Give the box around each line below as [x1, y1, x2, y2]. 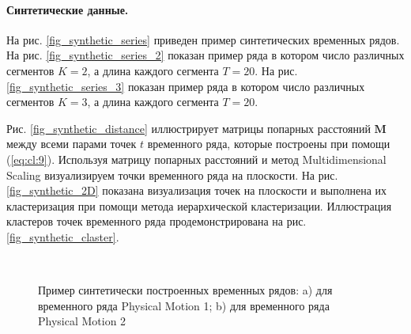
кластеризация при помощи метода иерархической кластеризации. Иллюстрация [6, 197, 392, 214]
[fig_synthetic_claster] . [6, 228, 119, 245]
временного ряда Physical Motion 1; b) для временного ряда [38, 297, 330, 313]
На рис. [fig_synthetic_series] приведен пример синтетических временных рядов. [6, 31, 400, 47]
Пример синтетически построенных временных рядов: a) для [38, 282, 333, 298]
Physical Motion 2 [38, 313, 126, 329]
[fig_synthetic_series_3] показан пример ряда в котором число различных [6, 78, 365, 94]
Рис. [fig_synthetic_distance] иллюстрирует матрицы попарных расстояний [6, 120, 371, 136]
